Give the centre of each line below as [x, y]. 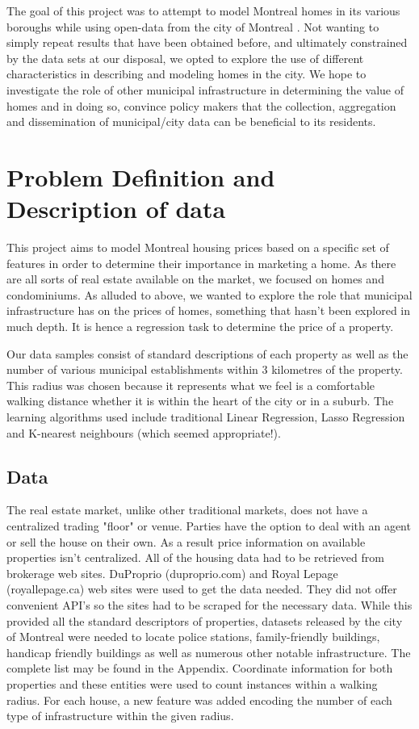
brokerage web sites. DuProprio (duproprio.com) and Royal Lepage [172, 573]
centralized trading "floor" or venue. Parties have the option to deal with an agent [209, 525]
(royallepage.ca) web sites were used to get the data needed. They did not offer [202, 589]
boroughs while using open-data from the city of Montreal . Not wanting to [193, 26]
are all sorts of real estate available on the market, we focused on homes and [195, 279]
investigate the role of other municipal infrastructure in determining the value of [205, 89]
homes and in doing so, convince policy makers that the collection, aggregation [201, 105]
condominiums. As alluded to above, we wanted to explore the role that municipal [209, 294]
